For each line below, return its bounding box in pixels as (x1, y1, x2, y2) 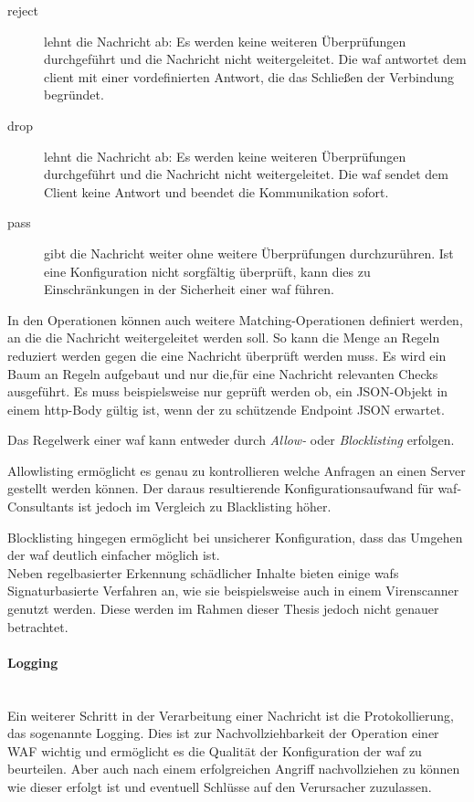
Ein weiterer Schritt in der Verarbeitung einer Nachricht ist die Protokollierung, (7, 705, 454, 724)
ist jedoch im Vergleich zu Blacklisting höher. (78, 497, 332, 516)
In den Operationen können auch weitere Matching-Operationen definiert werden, (7, 310, 463, 329)
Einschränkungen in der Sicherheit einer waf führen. (44, 280, 334, 299)
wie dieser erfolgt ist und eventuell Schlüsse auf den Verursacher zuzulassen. (7, 776, 432, 796)
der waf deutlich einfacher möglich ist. (7, 545, 220, 565)
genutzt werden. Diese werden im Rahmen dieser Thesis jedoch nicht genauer (7, 599, 439, 618)
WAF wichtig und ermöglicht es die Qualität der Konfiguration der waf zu (7, 741, 422, 760)
